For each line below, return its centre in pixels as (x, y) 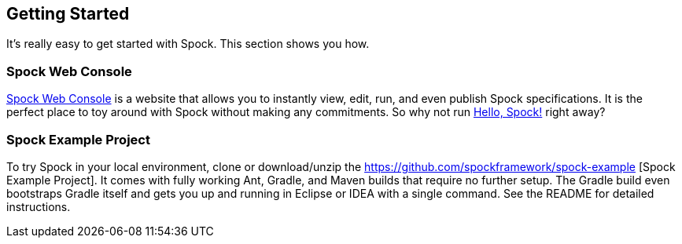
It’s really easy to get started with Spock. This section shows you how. (188, 44)
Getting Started (68, 14)
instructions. (39, 206)
